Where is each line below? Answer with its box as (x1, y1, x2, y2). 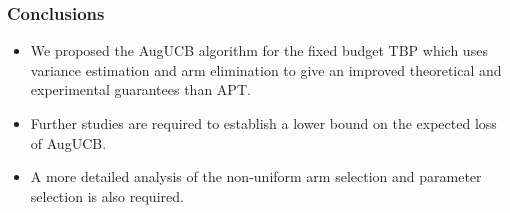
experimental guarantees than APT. (30, 79, 251, 100)
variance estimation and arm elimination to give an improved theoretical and (30, 59, 502, 80)
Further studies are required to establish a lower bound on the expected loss (30, 113, 497, 133)
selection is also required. (30, 185, 184, 206)
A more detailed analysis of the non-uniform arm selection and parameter (30, 166, 482, 187)
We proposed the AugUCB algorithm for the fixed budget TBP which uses (30, 40, 488, 61)
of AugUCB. (30, 132, 107, 153)
